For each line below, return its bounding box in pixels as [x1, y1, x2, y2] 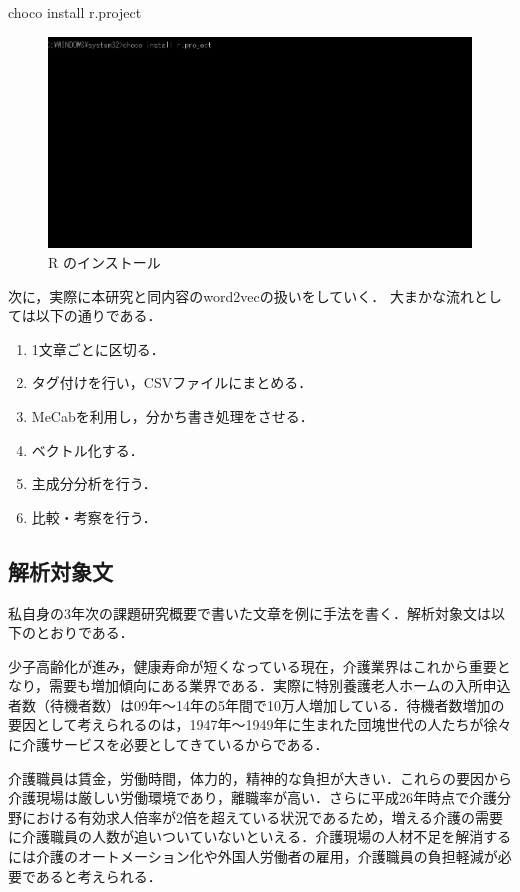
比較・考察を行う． [31, 506, 157, 527]
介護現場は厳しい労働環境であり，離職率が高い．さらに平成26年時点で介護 [8, 787, 497, 808]
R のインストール [48, 251, 161, 272]
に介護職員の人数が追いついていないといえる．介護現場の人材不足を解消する [8, 826, 512, 847]
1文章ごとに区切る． [31, 338, 165, 359]
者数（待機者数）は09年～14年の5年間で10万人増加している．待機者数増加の [8, 694, 505, 715]
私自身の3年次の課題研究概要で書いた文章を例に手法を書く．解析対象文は [8, 602, 491, 623]
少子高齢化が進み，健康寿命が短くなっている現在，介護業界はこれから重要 [8, 655, 497, 676]
